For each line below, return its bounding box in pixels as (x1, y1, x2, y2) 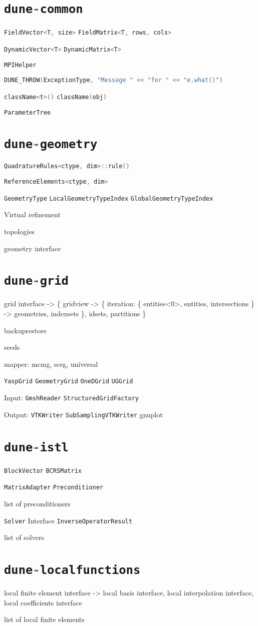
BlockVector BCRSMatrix (4, 467, 82, 474)
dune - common (4, 2, 83, 17)
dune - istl (4, 440, 69, 454)
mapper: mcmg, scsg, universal (4, 358, 98, 369)
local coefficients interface (4, 597, 83, 607)
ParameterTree (4, 109, 51, 116)
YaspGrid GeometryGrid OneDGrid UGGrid (4, 378, 133, 385)
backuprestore (4, 325, 47, 335)
